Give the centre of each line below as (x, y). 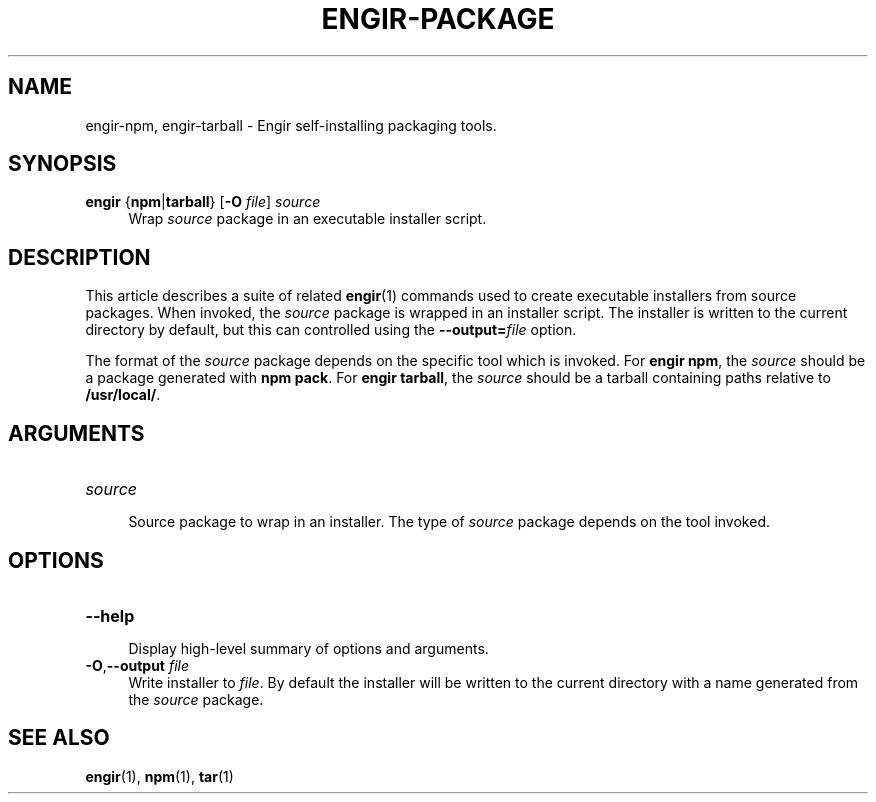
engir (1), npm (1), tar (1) (159, 776)
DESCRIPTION (79, 257)
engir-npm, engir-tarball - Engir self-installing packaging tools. (291, 125)
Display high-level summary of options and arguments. (308, 648)
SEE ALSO (59, 738)
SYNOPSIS (62, 164)
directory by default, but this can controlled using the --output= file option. (331, 330)
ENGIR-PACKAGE (438, 19)
